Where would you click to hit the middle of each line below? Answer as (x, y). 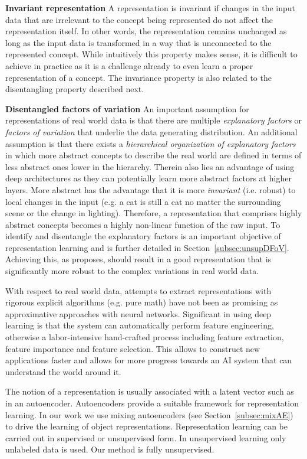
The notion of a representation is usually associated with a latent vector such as (150, 391)
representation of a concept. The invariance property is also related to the (138, 77)
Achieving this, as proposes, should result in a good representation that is (138, 259)
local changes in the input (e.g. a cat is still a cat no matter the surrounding (143, 201)
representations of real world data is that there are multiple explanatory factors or (153, 120)
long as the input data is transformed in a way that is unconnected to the (138, 42)
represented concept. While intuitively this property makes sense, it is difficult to (151, 54)
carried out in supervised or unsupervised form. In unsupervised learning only (146, 437)
